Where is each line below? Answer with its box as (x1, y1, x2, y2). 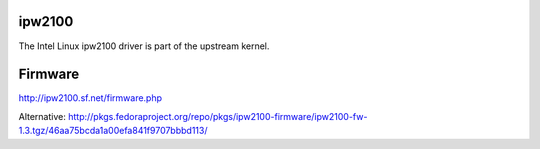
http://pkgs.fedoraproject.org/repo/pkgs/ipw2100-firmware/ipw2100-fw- (68, 110, 368, 122)
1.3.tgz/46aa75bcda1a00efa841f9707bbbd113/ (18, 125, 208, 137)
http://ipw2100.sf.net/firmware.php (18, 92, 163, 104)
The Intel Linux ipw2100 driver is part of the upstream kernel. (18, 40, 270, 52)
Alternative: (18, 110, 67, 122)
